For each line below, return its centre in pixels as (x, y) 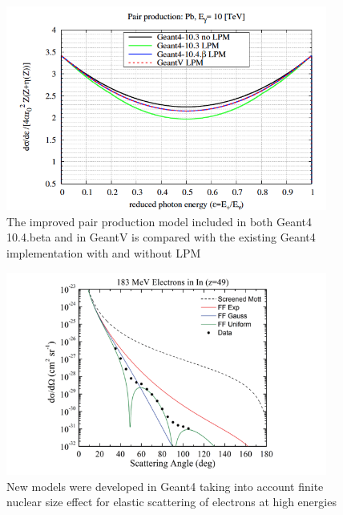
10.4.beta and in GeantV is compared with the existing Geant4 (161, 237)
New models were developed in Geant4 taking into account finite (165, 486)
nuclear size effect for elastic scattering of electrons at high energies (171, 502)
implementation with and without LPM (104, 252)
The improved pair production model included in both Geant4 (159, 221)
